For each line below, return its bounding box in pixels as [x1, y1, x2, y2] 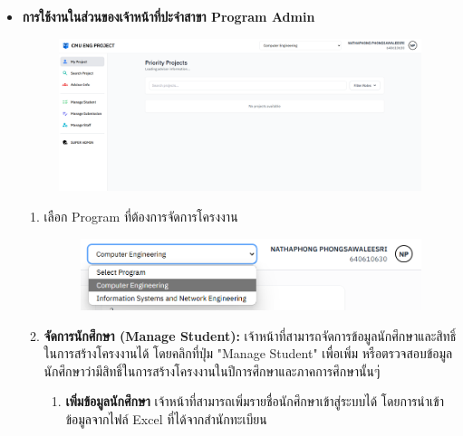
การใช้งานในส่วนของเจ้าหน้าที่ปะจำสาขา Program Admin [22, 7, 315, 25]
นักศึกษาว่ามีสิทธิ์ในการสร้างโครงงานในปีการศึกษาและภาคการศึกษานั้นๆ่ [43, 361, 381, 380]
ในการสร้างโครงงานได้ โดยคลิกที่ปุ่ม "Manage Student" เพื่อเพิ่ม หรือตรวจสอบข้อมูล [43, 344, 453, 363]
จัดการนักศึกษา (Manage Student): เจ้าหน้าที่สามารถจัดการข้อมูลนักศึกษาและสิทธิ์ [43, 326, 457, 345]
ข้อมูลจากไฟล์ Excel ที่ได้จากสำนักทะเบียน [65, 410, 267, 429]
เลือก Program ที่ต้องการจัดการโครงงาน [43, 207, 238, 226]
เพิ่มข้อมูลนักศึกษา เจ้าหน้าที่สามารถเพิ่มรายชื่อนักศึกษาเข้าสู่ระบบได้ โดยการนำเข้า [65, 392, 444, 411]
